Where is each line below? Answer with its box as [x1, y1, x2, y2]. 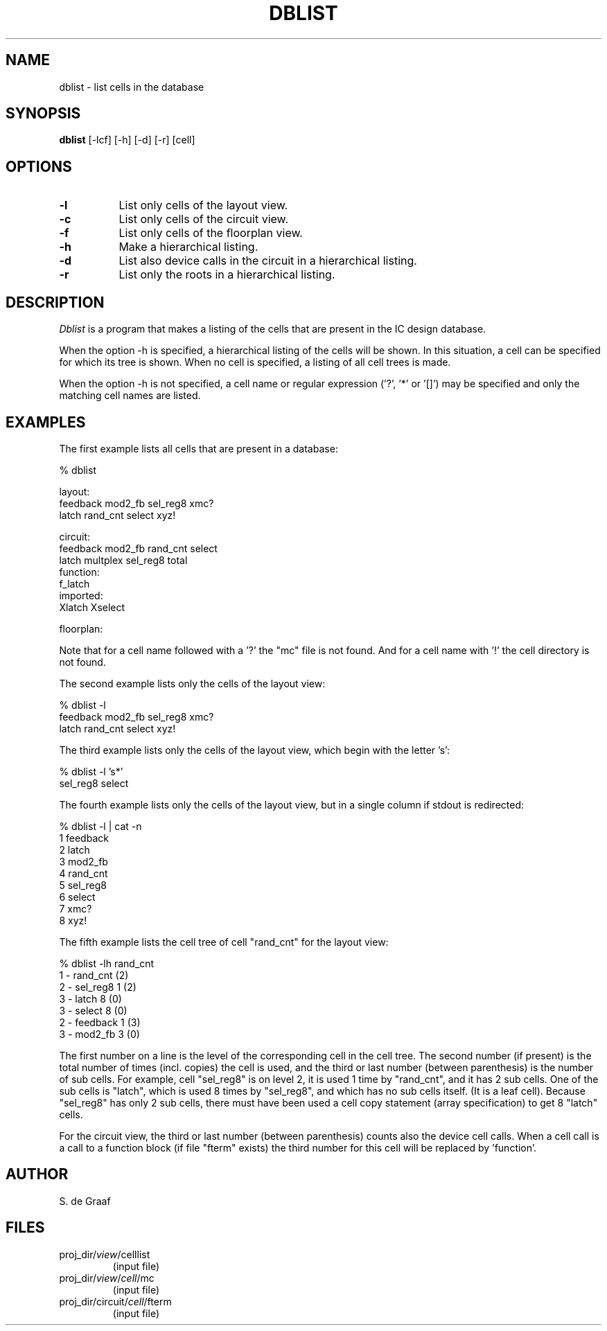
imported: [59, 589, 103, 601]
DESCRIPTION [6, 293, 105, 311]
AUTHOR [6, 1165, 69, 1183]
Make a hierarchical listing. [118, 240, 258, 254]
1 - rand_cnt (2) [59, 969, 129, 981]
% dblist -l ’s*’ [59, 765, 123, 777]
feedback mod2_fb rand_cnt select [59, 542, 218, 554]
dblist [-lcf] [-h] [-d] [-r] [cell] [59, 134, 195, 146]
